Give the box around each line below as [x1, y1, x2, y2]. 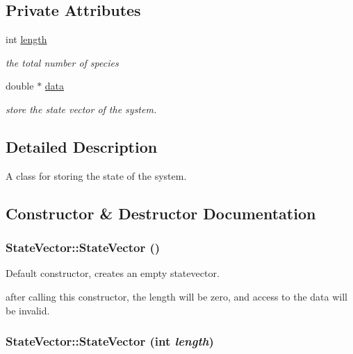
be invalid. [6, 303, 50, 317]
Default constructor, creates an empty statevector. [6, 266, 220, 280]
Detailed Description [6, 135, 158, 157]
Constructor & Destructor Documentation [6, 202, 316, 224]
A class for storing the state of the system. [6, 168, 187, 183]
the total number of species [6, 55, 119, 69]
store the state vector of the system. [6, 101, 157, 116]
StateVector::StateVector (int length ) [6, 332, 214, 350]
